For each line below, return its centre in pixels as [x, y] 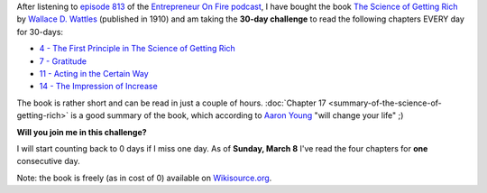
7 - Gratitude [63, 61]
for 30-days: [40, 32]
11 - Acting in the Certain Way [94, 73]
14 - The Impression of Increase [98, 87]
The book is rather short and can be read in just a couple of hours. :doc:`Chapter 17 [171, 103]
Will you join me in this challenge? [82, 132]
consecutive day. [48, 161]
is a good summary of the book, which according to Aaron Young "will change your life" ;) [237, 115]
